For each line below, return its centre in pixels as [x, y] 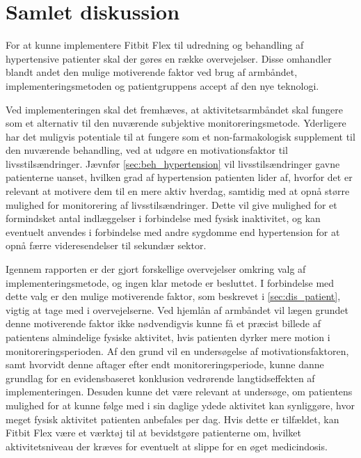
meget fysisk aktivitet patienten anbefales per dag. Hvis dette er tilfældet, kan [173, 419]
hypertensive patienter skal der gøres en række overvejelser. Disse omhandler [169, 58]
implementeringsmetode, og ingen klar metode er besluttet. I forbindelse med [170, 282]
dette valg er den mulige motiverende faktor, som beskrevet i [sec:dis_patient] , [173, 296]
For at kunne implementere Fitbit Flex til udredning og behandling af [155, 45]
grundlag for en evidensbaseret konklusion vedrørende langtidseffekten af [160, 378]
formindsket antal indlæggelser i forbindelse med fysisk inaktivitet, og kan [163, 218]
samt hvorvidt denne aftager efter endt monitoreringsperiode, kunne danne [165, 364]
